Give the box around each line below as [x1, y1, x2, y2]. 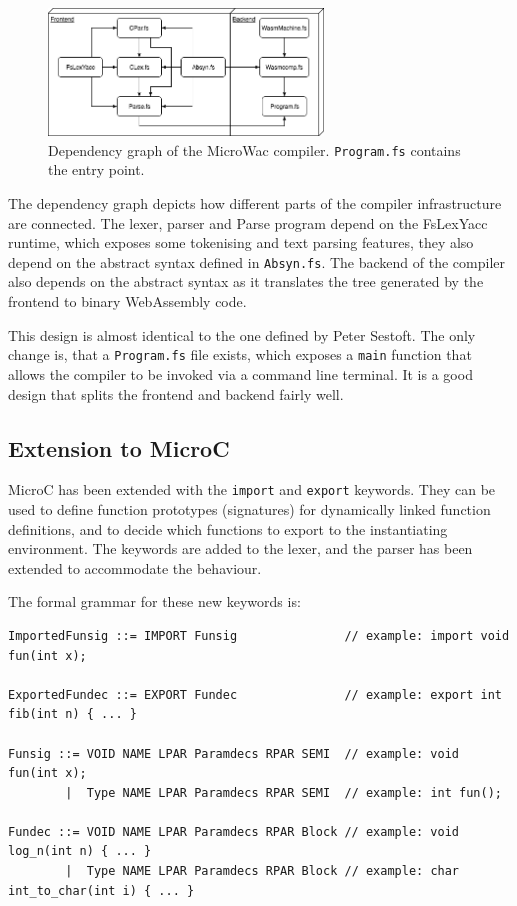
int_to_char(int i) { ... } [8, 883, 195, 898]
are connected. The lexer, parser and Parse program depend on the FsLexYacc [8, 212, 488, 233]
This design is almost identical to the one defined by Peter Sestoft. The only [8, 324, 476, 345]
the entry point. [48, 159, 145, 180]
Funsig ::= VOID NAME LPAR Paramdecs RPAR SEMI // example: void [8, 746, 460, 761]
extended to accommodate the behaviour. [8, 557, 262, 578]
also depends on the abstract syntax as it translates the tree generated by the [8, 271, 484, 292]
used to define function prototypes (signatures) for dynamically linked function [8, 498, 491, 519]
